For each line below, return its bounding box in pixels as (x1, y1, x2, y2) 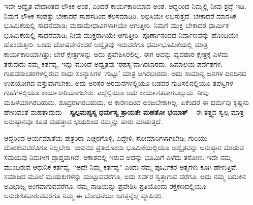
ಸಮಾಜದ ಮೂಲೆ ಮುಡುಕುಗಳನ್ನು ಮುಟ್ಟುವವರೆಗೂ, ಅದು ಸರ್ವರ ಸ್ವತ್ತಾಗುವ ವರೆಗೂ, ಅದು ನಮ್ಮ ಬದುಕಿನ (4, 171, 246, 181)
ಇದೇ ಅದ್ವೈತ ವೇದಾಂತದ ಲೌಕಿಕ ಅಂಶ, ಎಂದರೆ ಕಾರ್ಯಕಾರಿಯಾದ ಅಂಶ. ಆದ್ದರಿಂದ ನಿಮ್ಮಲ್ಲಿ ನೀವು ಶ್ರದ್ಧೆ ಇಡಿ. (4, 1, 247, 11)
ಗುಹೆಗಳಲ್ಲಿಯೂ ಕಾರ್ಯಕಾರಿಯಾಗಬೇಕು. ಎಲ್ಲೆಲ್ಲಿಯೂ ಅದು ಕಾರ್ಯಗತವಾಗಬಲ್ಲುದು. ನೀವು (4, 87, 209, 98)
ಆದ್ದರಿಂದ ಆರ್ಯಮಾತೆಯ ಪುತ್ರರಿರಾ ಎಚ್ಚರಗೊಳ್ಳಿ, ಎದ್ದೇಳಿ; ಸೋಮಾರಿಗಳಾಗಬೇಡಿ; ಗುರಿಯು (4, 132, 208, 143)
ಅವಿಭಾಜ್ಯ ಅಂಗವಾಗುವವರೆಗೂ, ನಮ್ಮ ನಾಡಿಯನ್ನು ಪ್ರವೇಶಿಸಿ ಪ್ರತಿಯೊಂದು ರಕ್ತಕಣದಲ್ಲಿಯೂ (4, 180, 206, 191)
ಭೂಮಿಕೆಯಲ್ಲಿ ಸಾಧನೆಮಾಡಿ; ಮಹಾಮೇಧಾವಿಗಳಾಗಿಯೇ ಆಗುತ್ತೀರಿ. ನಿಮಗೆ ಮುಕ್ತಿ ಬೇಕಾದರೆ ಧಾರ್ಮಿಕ (4, 20, 229, 30)
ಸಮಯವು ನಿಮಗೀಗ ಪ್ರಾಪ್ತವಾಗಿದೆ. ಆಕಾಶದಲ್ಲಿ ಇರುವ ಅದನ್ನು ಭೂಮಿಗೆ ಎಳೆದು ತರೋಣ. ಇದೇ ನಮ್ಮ (4, 152, 232, 162)
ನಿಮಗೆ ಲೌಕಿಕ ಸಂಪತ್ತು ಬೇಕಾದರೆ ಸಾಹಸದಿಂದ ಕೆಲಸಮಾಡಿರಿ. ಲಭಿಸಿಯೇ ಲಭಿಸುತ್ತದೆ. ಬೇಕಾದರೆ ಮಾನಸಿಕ (4, 10, 236, 21)
